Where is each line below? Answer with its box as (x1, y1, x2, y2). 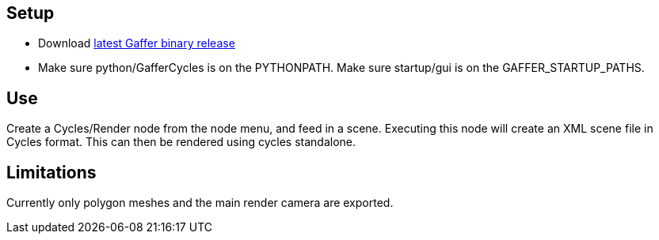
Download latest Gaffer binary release (38, 36, 235, 51)
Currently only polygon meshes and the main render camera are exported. (6, 196, 394, 210)
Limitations (6, 162, 97, 182)
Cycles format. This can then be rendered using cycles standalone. (6, 135, 356, 149)
